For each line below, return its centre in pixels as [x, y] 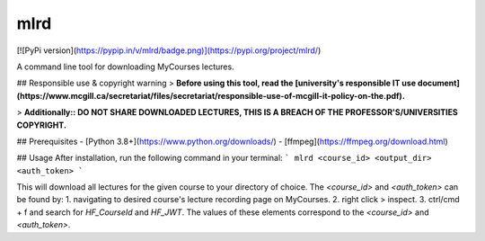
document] [439, 83]
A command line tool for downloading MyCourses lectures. [125, 67]
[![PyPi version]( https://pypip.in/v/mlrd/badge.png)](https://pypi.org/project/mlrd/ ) [169, 50]
